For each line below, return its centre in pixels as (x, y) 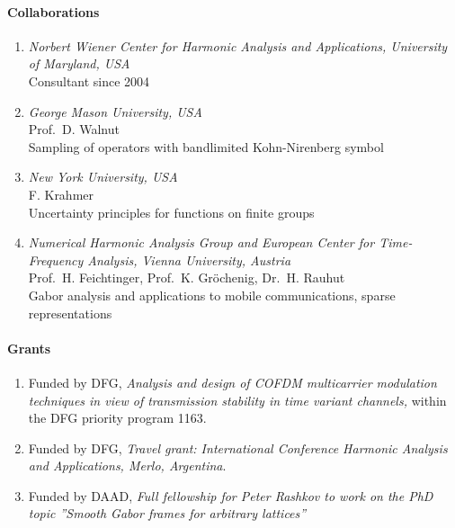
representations (70, 313)
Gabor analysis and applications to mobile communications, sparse (212, 295)
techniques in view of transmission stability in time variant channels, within (237, 400)
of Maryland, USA (79, 63)
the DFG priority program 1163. (117, 418)
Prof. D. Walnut (74, 129)
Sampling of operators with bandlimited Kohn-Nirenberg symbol (206, 146)
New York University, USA (103, 177)
